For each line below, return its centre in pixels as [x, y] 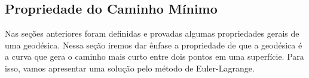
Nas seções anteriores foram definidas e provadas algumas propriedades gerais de [152, 33]
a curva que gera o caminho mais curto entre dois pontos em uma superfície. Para [154, 56]
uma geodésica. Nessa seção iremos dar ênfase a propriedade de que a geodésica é [154, 45]
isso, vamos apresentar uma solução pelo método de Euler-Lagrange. [130, 68]
